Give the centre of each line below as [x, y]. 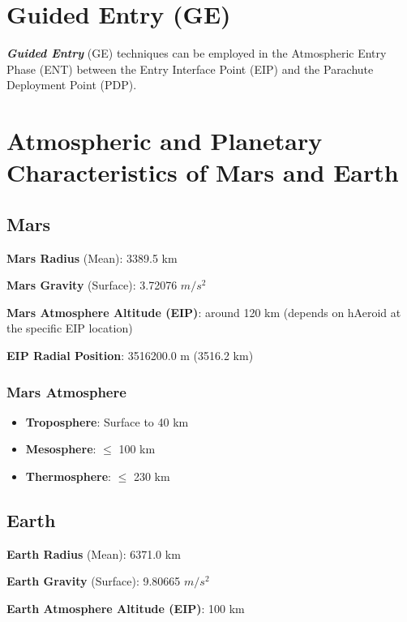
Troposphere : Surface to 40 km [107, 421]
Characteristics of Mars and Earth [203, 172]
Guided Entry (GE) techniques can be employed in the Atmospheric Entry [197, 53]
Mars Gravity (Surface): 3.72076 [92, 285]
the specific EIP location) [70, 328]
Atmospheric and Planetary [165, 141]
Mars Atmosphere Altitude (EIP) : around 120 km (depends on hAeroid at [204, 312]
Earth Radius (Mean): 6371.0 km [94, 553]
